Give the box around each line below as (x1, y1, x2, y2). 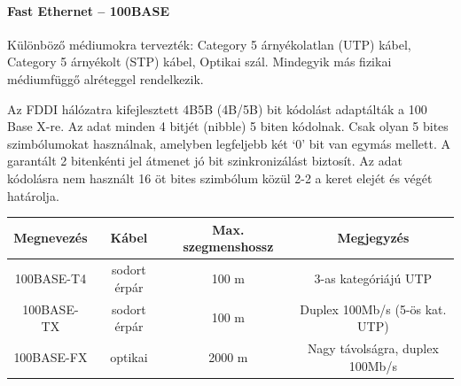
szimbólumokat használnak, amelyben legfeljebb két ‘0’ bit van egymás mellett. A (7, 134, 450, 152)
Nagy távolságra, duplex (307, 338, 439, 357)
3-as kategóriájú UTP (314, 268, 433, 287)
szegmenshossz (183, 237, 274, 256)
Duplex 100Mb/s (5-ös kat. (300, 299, 447, 318)
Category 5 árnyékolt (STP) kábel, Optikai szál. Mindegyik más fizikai (7, 52, 392, 71)
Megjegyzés (337, 228, 410, 247)
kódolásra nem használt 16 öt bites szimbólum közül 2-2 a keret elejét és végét (7, 168, 433, 187)
